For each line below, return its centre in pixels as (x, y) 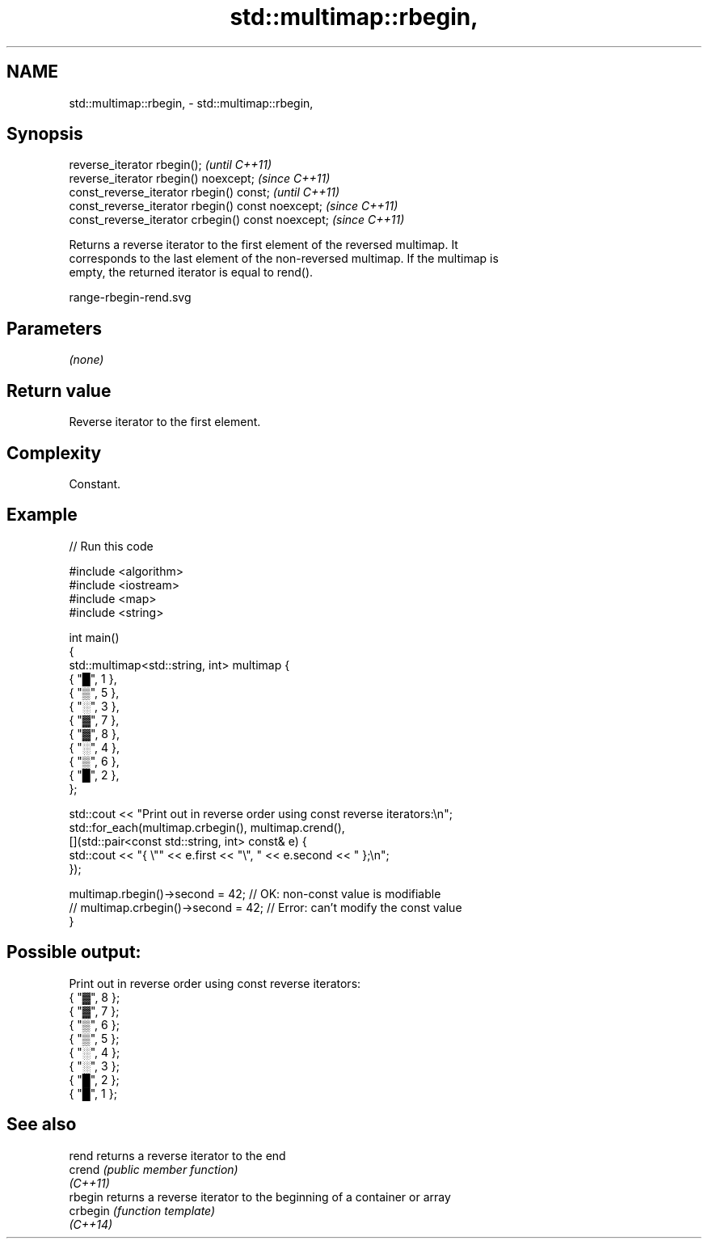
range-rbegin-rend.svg (130, 298)
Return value (59, 390)
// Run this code (111, 546)
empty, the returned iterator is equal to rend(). (191, 272)
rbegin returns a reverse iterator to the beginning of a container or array (260, 1196)
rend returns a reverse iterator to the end (177, 1155)
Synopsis (45, 134)
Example (42, 515)
